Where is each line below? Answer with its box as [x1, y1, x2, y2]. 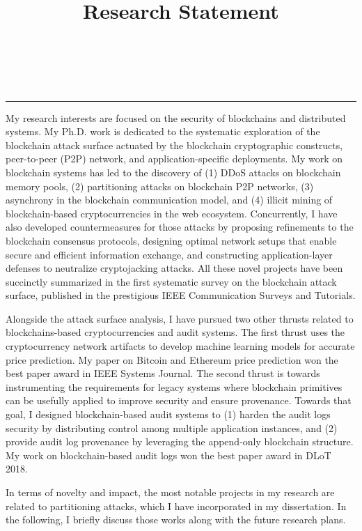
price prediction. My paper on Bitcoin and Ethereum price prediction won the [6, 352, 338, 367]
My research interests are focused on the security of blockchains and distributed [6, 110, 346, 125]
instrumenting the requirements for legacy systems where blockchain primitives [6, 379, 343, 394]
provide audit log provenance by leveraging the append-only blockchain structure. [6, 434, 354, 449]
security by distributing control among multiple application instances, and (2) [6, 420, 338, 435]
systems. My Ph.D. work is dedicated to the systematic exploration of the [6, 124, 320, 139]
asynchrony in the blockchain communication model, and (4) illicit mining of [6, 192, 333, 207]
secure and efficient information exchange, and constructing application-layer [6, 247, 333, 261]
